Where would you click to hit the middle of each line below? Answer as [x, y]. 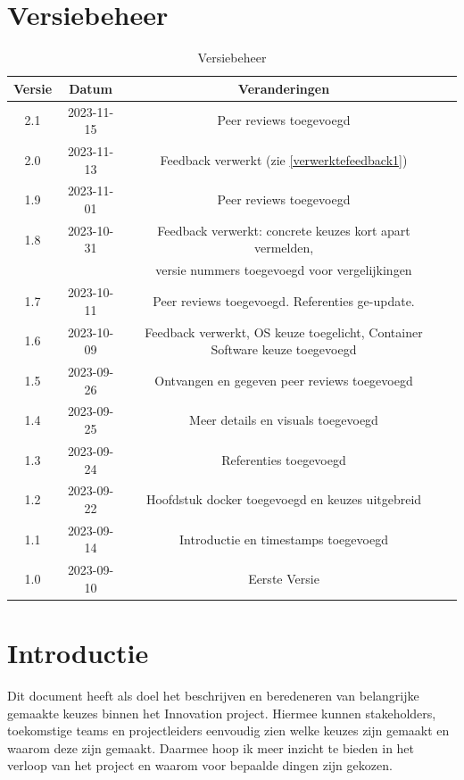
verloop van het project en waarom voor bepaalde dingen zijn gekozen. [200, 765]
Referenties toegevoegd [284, 459]
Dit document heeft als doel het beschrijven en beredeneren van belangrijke [213, 696]
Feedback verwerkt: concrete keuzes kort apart [284, 230]
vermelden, [284, 248]
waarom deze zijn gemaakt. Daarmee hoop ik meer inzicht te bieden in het [211, 747]
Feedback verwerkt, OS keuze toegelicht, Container [284, 332]
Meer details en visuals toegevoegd [284, 420]
